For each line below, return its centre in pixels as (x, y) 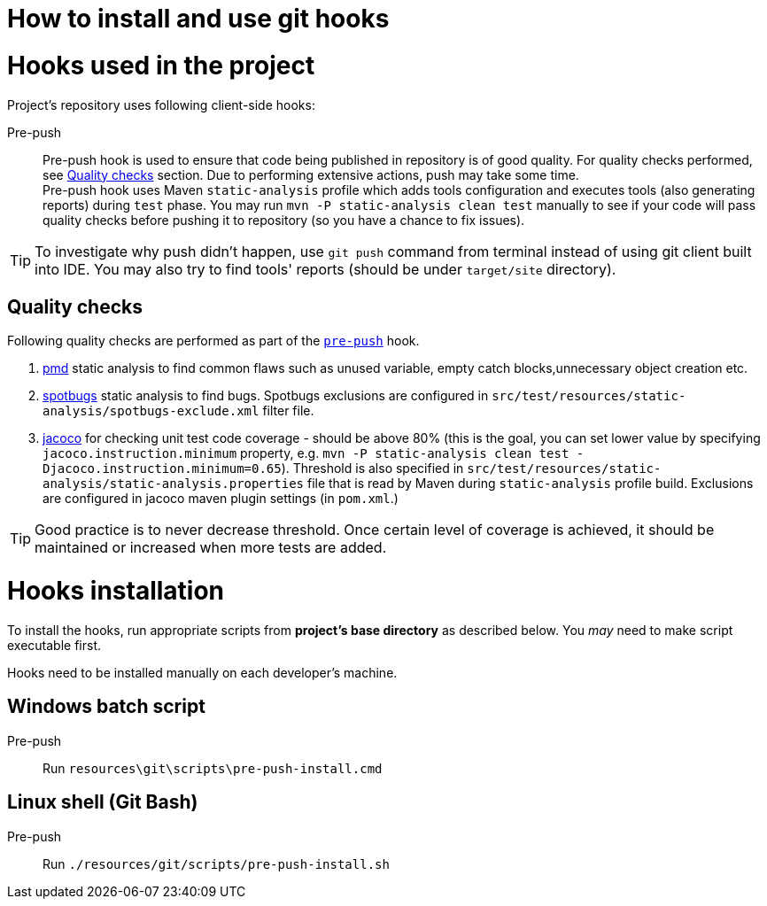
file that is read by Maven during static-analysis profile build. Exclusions (530, 484)
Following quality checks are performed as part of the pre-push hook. (213, 341)
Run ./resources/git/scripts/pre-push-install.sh (216, 863)
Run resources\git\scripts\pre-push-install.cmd (213, 768)
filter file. (288, 411)
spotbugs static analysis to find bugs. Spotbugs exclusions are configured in (266, 396)
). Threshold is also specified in (372, 468)
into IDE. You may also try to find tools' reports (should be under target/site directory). (325, 269)
